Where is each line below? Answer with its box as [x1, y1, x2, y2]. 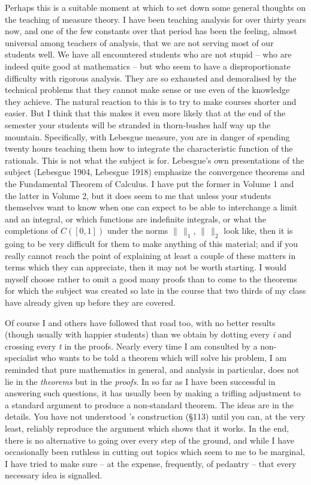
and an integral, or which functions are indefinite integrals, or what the [5, 212, 266, 225]
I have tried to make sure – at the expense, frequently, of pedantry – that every [5, 457, 297, 469]
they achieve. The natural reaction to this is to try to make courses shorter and [5, 95, 297, 107]
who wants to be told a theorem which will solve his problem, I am [41, 351, 287, 364]
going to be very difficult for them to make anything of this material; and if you [5, 237, 298, 250]
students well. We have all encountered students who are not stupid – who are [5, 48, 292, 61]
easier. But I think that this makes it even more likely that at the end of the [5, 107, 286, 119]
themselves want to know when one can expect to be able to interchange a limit [5, 201, 298, 213]
